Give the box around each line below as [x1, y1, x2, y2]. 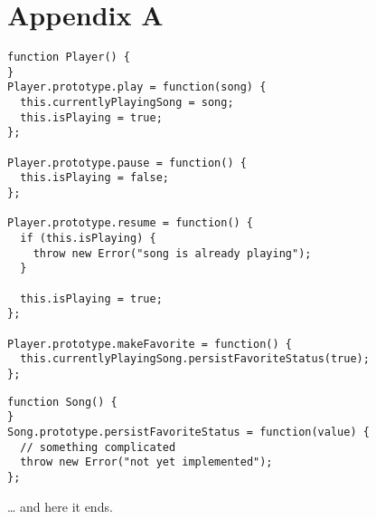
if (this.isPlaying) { [20, 232, 156, 245]
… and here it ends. [7, 496, 113, 515]
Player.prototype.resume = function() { [7, 216, 254, 230]
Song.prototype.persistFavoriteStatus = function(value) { [7, 425, 370, 438]
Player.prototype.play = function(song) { [7, 81, 267, 94]
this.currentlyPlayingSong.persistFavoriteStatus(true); [20, 352, 370, 366]
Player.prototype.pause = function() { [7, 156, 247, 169]
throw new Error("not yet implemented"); [20, 456, 273, 469]
